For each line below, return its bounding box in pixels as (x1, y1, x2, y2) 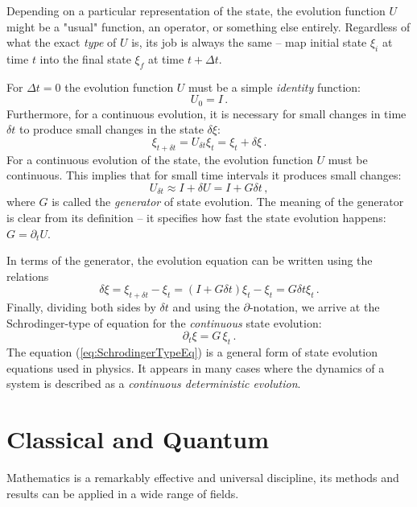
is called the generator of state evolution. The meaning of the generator (52, 193, 404, 210)
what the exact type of (6, 34, 117, 51)
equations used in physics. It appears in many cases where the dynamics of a (6, 359, 385, 376)
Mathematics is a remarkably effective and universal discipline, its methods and (6, 469, 399, 486)
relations (6, 267, 49, 284)
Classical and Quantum (6, 422, 269, 455)
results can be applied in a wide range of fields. (6, 484, 239, 501)
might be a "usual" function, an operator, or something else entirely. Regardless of (6, 18, 411, 35)
